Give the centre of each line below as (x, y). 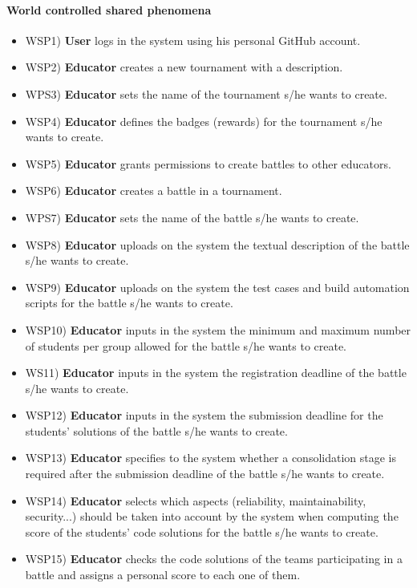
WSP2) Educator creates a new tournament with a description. (184, 67)
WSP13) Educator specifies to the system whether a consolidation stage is (211, 458)
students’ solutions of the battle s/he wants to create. (156, 430)
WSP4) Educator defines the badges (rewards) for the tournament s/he (204, 121)
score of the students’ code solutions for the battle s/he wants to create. (202, 531)
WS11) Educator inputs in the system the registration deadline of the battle (216, 373)
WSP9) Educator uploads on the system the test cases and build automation (217, 287)
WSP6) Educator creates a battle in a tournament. (154, 191)
